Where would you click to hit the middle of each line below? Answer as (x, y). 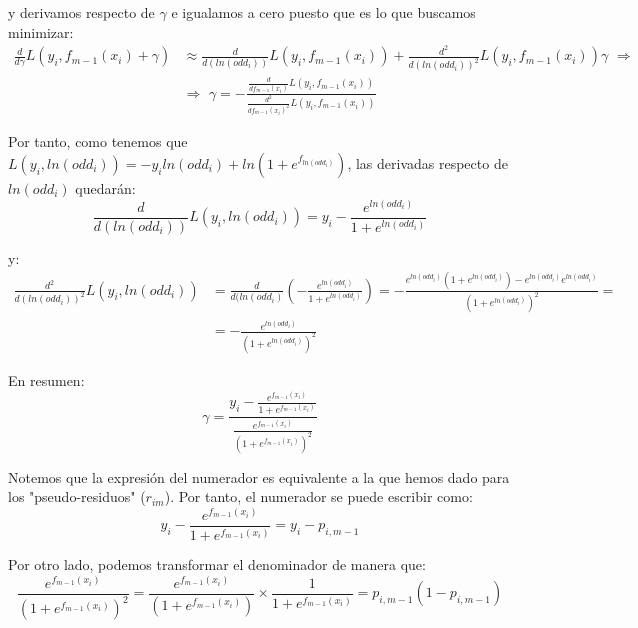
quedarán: (105, 188)
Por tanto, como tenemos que (98, 141)
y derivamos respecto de (81, 12)
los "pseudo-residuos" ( (77, 496)
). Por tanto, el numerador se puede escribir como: (318, 496)
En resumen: (46, 379)
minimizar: (41, 31)
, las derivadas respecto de (427, 163)
